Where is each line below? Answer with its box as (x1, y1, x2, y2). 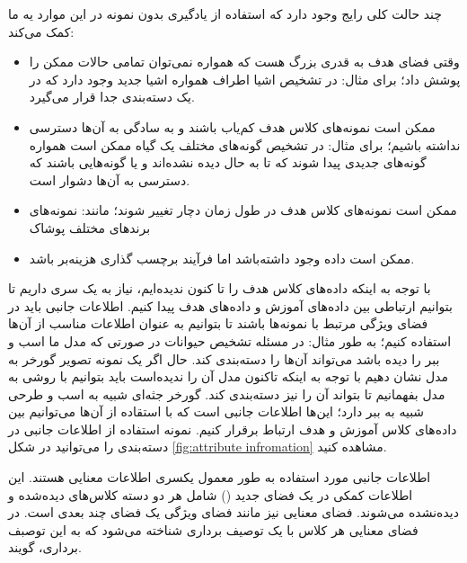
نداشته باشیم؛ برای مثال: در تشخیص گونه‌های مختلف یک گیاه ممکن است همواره (29, 135, 461, 154)
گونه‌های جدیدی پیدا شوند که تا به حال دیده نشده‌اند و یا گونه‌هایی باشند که (29, 153, 427, 172)
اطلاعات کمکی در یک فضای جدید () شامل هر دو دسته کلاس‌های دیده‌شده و (8, 485, 413, 504)
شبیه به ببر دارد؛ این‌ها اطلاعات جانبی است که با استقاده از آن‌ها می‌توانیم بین (8, 402, 425, 421)
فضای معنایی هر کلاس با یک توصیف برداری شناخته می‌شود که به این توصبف (8, 520, 419, 539)
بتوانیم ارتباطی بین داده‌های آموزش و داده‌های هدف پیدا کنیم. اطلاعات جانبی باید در (8, 296, 453, 315)
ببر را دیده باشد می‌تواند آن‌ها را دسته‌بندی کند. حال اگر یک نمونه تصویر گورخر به (8, 349, 440, 368)
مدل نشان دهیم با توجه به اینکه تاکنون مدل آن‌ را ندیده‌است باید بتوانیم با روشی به (8, 367, 448, 386)
